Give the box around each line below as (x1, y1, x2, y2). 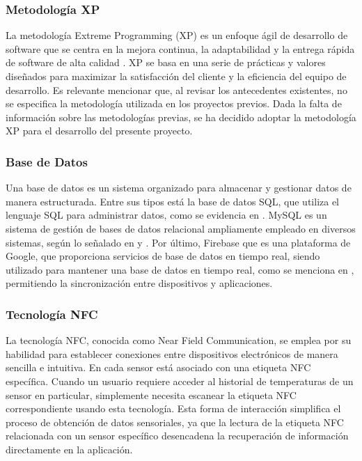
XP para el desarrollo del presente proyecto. (6, 123, 193, 138)
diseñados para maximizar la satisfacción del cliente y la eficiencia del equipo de (6, 69, 347, 83)
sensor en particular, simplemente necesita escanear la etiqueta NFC (6, 387, 297, 402)
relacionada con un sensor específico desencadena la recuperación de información (6, 428, 349, 443)
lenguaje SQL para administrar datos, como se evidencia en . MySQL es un (6, 208, 327, 222)
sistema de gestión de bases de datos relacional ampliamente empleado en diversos (6, 221, 356, 235)
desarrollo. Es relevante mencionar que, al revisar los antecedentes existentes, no (6, 82, 347, 97)
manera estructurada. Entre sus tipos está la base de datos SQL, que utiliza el (6, 194, 340, 208)
